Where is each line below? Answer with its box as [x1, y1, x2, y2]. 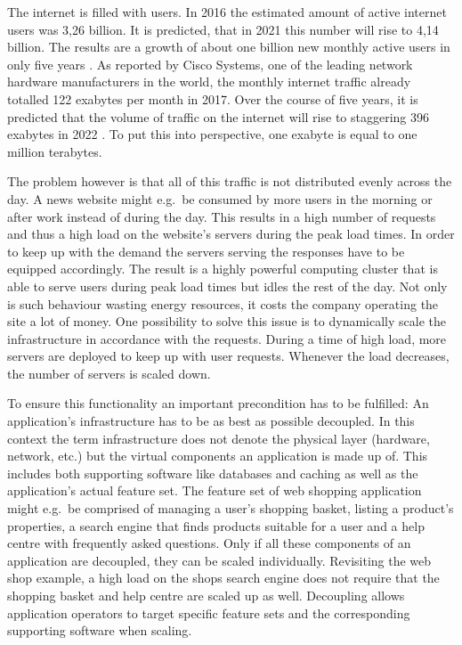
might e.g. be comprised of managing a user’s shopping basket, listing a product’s [7, 499, 454, 518]
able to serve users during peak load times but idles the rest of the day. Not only [7, 276, 448, 295]
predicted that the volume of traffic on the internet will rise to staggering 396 [7, 107, 429, 126]
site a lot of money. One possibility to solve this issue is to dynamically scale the [7, 312, 446, 331]
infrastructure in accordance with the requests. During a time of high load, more [7, 329, 447, 347]
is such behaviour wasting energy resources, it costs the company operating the [7, 294, 439, 313]
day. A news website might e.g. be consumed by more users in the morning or [7, 189, 433, 208]
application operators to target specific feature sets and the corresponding [7, 603, 410, 622]
